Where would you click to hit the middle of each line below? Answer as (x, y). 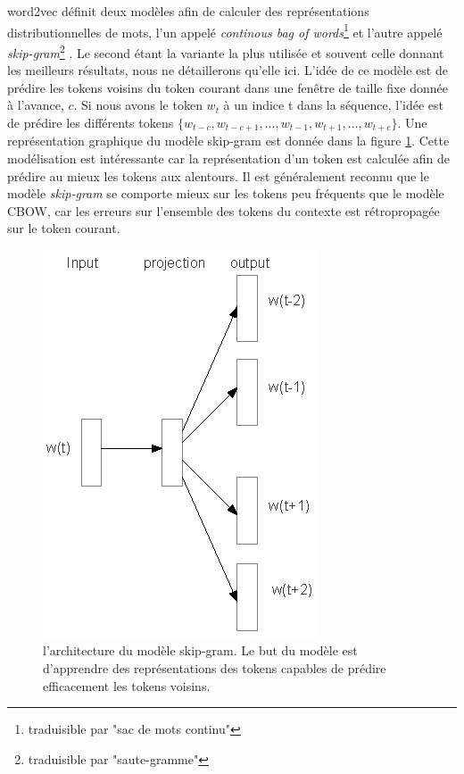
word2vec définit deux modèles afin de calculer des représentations (188, 11)
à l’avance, (36, 105)
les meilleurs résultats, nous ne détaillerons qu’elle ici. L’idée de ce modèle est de (228, 70)
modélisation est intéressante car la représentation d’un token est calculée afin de (229, 158)
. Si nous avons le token (138, 105)
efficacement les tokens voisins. (127, 685)
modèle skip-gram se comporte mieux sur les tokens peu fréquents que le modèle (226, 193)
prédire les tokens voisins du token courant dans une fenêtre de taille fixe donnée (228, 87)
